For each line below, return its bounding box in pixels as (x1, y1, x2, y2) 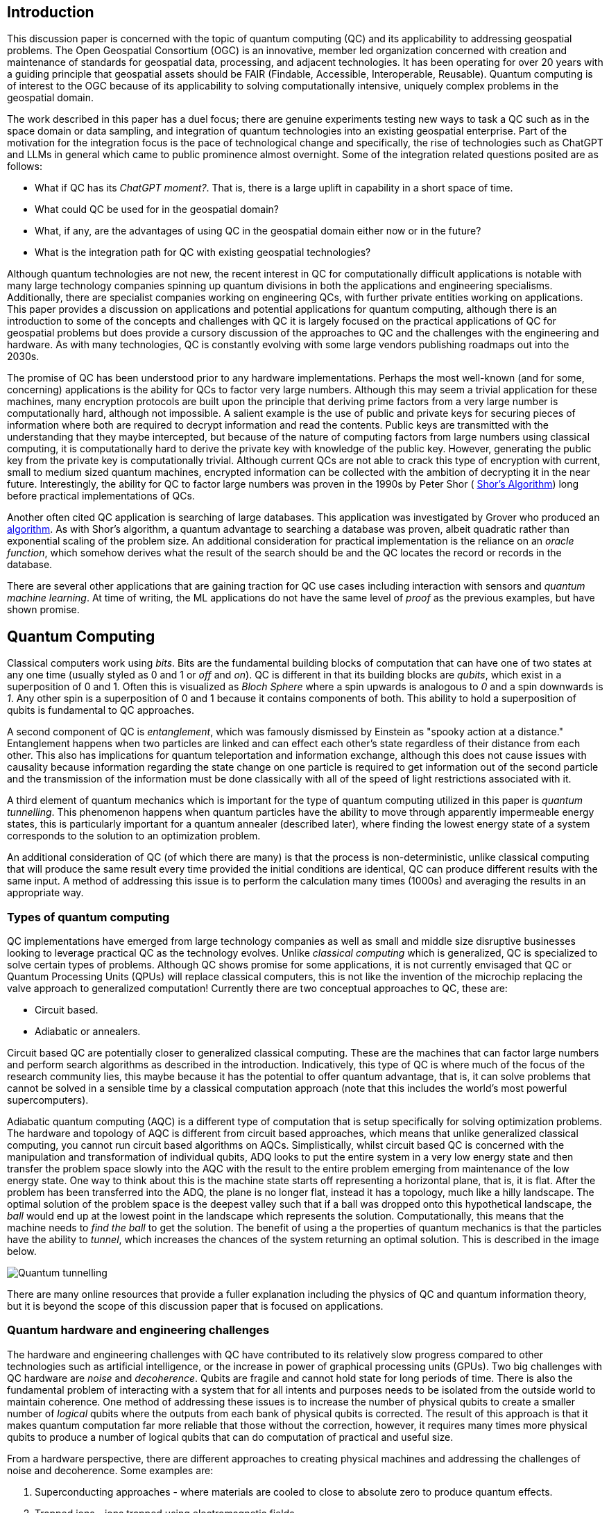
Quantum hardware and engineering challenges (7, 1323, 270, 1337)
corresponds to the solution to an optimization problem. (7, 830, 261, 842)
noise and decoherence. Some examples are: (7, 1464, 214, 1476)
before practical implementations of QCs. (7, 490, 195, 502)
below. (7, 1245, 37, 1258)
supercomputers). (7, 1094, 89, 1106)
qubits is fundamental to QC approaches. (7, 704, 194, 717)
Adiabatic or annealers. (35, 1025, 141, 1038)
